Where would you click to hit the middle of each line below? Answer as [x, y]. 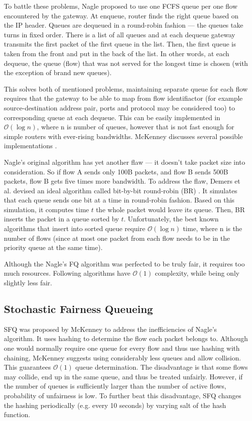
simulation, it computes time [47, 209]
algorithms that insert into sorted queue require [75, 228]
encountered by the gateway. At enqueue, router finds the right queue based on [121, 15]
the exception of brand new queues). [58, 72]
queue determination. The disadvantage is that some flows [162, 367]
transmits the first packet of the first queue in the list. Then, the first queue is [120, 44]
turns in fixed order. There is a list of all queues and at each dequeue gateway [120, 34]
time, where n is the [213, 228]
